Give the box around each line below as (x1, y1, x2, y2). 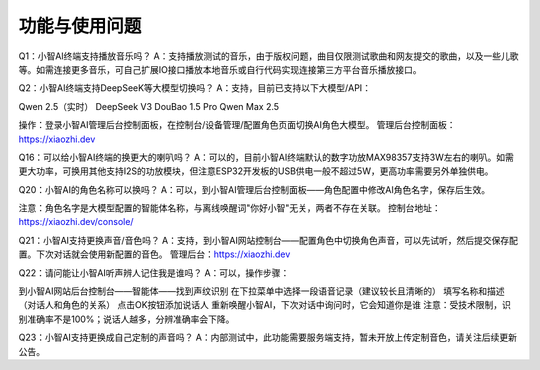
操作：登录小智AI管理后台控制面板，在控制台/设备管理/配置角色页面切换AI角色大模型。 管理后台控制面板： (18, 119, 456, 131)
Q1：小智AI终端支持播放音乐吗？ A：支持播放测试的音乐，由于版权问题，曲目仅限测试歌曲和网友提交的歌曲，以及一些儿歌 (18, 50, 519, 62)
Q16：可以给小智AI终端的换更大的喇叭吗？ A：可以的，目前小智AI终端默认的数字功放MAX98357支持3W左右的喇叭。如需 (18, 151, 515, 163)
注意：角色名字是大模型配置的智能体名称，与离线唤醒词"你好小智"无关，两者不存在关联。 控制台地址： (18, 202, 441, 214)
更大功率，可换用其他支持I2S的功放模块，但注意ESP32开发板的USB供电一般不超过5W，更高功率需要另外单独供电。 (18, 165, 494, 177)
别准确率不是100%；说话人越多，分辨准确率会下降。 (18, 313, 235, 325)
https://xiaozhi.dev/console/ (18, 216, 134, 228)
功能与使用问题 (18, 15, 142, 37)
